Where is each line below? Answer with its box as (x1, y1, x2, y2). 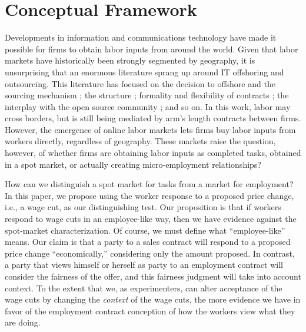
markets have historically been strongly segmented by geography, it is (5, 54, 255, 67)
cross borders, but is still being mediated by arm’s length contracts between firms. (5, 112, 301, 124)
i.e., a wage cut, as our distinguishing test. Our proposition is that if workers (5, 201, 281, 213)
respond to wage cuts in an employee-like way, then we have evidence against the (5, 213, 297, 225)
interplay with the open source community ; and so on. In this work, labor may (5, 100, 291, 112)
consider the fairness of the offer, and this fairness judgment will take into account (5, 270, 301, 282)
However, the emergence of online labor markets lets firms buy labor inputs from (5, 123, 296, 135)
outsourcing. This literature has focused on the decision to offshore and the (5, 77, 275, 89)
